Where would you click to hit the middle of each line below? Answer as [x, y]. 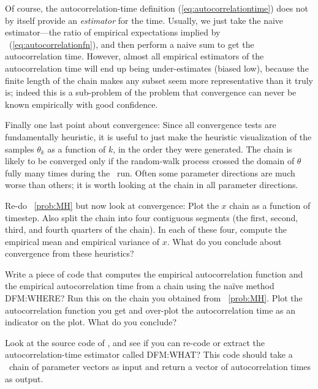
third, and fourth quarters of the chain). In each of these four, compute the [146, 229]
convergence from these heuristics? [70, 253]
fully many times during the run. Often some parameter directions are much [150, 172]
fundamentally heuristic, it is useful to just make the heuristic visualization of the [158, 136]
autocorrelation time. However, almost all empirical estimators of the [134, 56]
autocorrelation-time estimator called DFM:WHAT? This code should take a [149, 354]
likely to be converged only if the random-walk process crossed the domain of [150, 161]
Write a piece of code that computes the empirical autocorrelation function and [154, 274]
